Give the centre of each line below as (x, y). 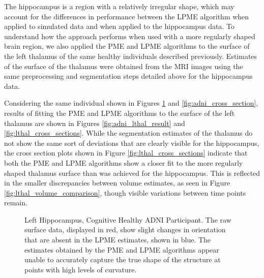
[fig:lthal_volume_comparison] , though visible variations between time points (125, 192)
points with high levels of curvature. (81, 269)
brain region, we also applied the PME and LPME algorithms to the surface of (127, 46)
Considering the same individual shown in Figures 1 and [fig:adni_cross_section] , (131, 103)
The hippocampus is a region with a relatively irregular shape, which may (119, 6)
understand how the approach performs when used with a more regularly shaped (130, 36)
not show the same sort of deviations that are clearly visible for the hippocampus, (132, 143)
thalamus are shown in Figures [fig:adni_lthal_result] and (95, 123)
